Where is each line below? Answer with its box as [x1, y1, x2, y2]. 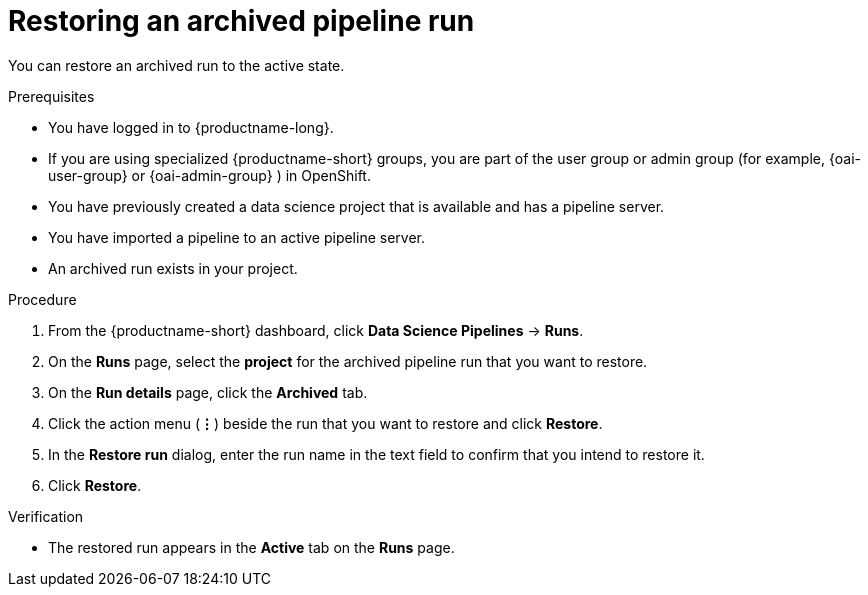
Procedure [8, 290, 77, 308]
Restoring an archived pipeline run [8, 4, 475, 38]
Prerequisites [8, 87, 95, 105]
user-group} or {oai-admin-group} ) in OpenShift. [48, 166, 371, 184]
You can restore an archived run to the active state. [8, 56, 345, 74]
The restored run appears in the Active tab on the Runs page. [48, 538, 455, 556]
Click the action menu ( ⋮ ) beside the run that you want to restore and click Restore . [48, 414, 603, 432]
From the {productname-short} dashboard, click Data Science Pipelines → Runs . [48, 321, 584, 339]
